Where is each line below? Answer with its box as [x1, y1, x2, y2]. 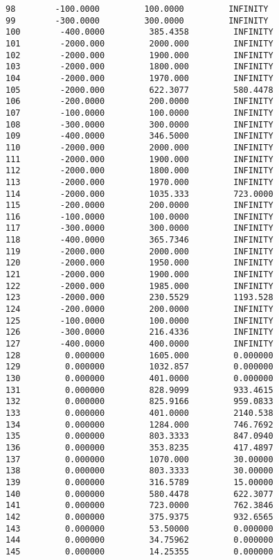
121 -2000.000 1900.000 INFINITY [6, 270, 273, 280]
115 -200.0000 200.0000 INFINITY [6, 200, 273, 211]
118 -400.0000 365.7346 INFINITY [6, 235, 273, 245]
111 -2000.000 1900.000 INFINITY [6, 154, 273, 164]
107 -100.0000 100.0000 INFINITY [6, 107, 273, 118]
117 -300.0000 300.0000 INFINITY [6, 223, 273, 234]
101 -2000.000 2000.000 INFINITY [6, 38, 273, 49]
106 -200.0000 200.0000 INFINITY [6, 96, 273, 107]
